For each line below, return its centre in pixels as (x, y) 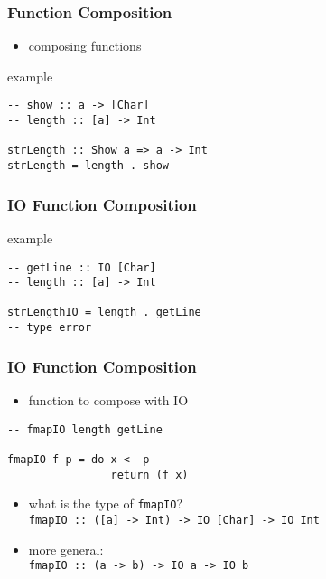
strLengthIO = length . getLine (104, 313)
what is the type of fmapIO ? (105, 503)
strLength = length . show (88, 166)
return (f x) (149, 475)
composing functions (85, 46)
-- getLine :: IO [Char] (82, 267)
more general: (66, 549)
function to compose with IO (108, 400)
